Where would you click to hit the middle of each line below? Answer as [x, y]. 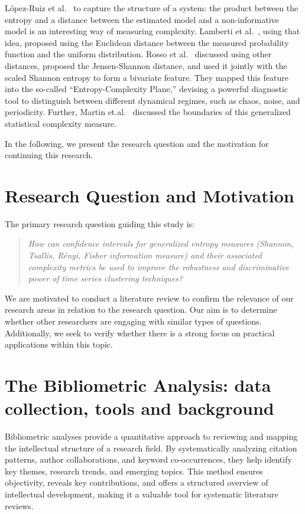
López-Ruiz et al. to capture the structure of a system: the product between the [152, 8]
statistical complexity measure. [61, 123]
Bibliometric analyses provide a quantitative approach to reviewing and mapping [151, 436]
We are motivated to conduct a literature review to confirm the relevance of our [149, 298]
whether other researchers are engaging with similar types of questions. [133, 321]
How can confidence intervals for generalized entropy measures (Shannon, [161, 243]
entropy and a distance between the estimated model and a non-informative [142, 19]
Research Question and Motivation [150, 195]
